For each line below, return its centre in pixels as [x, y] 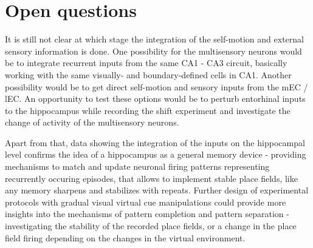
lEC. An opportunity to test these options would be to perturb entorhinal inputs [155, 99]
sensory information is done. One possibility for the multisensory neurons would [153, 51]
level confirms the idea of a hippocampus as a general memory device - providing [156, 154]
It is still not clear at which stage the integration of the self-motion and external [154, 39]
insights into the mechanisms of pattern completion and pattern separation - [147, 214]
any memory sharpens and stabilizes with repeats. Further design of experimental [157, 190]
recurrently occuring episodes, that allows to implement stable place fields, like [151, 178]
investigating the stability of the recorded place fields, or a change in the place [151, 226]
